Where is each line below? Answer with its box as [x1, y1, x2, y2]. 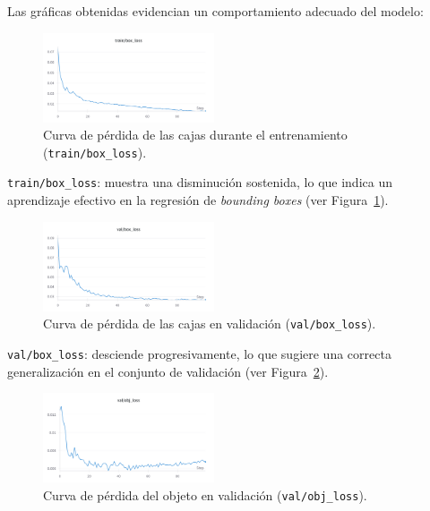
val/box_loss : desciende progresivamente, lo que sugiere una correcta [7, 345, 391, 363]
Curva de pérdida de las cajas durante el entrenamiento [43, 125, 348, 144]
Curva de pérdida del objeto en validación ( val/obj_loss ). [43, 485, 367, 504]
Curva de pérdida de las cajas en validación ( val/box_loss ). [43, 314, 376, 333]
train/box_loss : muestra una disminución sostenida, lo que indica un [7, 173, 392, 192]
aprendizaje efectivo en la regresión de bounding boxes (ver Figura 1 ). [7, 191, 389, 209]
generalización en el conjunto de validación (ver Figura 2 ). [7, 362, 329, 380]
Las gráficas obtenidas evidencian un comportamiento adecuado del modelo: [7, 2, 424, 20]
